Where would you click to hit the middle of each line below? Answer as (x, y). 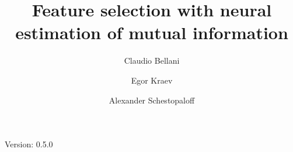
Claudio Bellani (152, 61)
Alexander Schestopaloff (152, 100)
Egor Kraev (152, 80)
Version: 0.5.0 (29, 144)
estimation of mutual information (152, 32)
